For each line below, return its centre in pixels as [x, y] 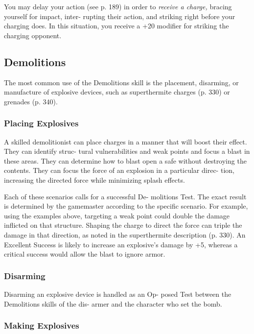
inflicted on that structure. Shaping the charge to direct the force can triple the [123, 225]
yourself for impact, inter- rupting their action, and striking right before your [120, 16]
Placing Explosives [41, 123]
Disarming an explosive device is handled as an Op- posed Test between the [118, 294]
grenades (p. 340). [31, 101]
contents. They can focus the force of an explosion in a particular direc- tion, [119, 170]
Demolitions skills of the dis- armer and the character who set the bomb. [113, 303]
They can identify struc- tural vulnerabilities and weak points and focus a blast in [127, 151]
